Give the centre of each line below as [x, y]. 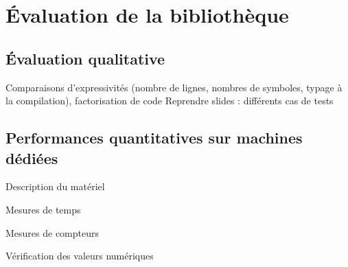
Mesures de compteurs [53, 232]
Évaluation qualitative [85, 58]
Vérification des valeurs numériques [80, 256]
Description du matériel [55, 186]
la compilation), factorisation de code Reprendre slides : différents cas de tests [170, 101]
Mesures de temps [43, 209]
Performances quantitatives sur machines [154, 138]
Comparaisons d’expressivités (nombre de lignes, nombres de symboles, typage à [174, 87]
